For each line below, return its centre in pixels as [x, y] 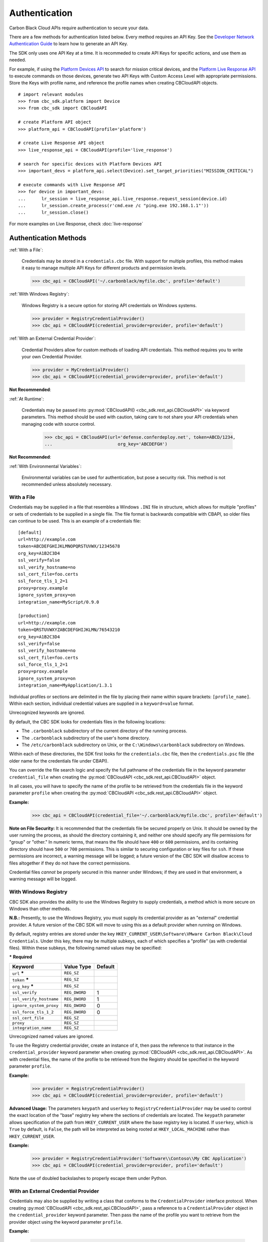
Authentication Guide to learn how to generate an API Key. [69, 44]
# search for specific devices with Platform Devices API [90, 164]
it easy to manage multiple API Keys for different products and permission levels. [104, 268]
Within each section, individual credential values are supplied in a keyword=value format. [101, 703]
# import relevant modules [51, 94]
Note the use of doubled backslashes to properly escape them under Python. [88, 1178]
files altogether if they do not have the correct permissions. [70, 863]
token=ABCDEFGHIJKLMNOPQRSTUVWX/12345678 [69, 546]
